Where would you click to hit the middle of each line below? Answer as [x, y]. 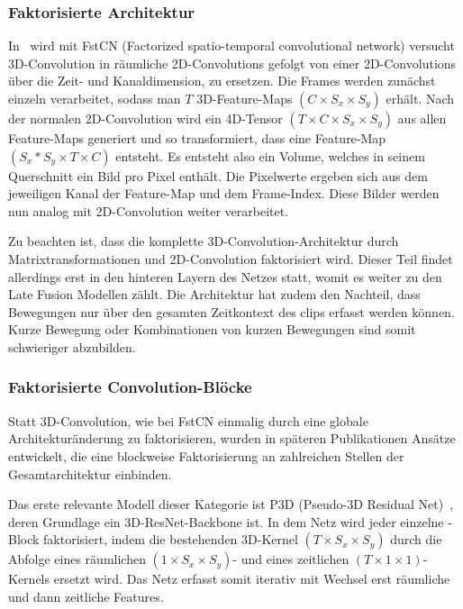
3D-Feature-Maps [245, 98]
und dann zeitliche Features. [86, 596]
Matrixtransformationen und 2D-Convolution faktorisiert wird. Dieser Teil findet [231, 258]
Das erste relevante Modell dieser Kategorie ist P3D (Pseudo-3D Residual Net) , [231, 504]
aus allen [422, 118]
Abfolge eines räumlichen [77, 559]
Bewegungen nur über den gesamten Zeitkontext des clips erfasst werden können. [231, 311]
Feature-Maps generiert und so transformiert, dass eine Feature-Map [197, 138]
